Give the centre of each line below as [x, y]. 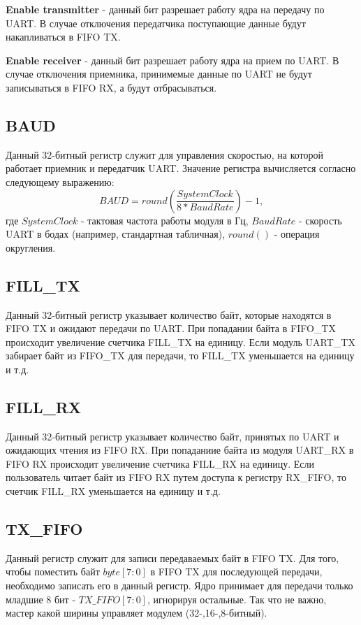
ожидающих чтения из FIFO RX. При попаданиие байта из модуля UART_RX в [180, 450]
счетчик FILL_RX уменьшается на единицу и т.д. [113, 491]
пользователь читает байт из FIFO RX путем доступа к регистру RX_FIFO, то [176, 477]
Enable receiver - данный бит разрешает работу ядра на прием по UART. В [172, 60]
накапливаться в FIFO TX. [63, 37]
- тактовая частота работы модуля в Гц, [165, 220]
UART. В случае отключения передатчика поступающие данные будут [156, 23]
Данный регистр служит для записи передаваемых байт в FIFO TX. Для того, [172, 558]
